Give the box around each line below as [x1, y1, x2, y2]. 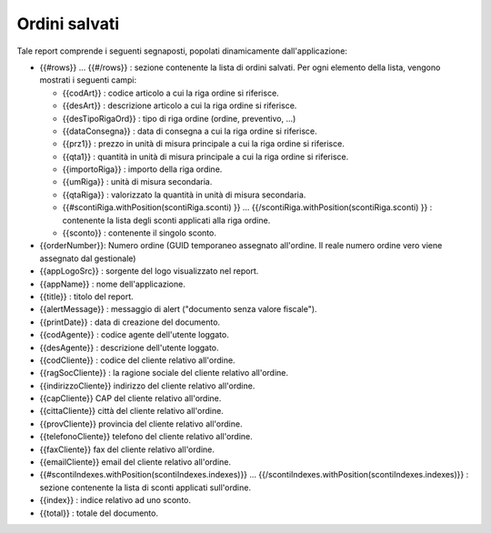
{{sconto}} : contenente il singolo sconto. [62, 227, 217, 238]
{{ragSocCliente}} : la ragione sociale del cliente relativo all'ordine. [39, 367, 289, 378]
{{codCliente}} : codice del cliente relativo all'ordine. [39, 355, 235, 366]
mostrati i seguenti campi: [39, 75, 137, 85]
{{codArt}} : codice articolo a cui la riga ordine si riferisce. [62, 87, 279, 98]
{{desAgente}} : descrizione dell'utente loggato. [39, 342, 219, 353]
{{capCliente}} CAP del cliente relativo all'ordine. [39, 393, 222, 404]
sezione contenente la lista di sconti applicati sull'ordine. [39, 482, 252, 493]
